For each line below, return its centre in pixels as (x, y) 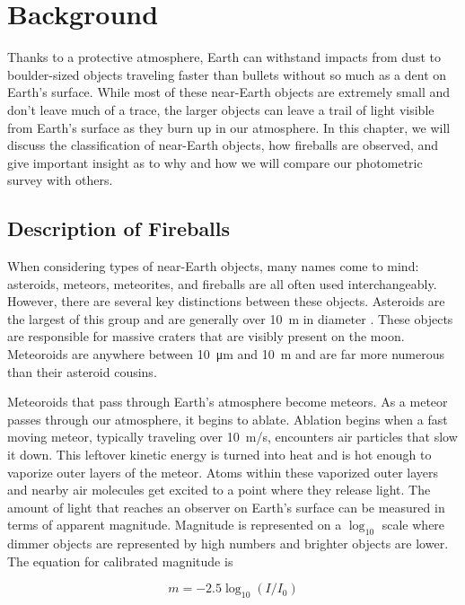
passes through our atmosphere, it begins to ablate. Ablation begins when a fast (228, 419)
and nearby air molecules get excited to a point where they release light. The (219, 490)
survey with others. (60, 180)
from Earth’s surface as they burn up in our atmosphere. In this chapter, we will (229, 127)
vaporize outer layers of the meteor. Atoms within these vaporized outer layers (223, 472)
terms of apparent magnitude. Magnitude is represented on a (175, 525)
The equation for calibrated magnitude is (120, 561)
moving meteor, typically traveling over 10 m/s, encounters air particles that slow (232, 437)
